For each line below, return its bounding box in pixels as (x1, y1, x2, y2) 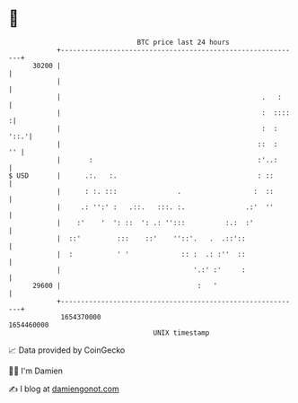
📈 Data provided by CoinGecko (8, 345, 126, 355)
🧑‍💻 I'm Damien (8, 365, 64, 376)
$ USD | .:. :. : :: (8, 171, 275, 180)
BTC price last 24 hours (136, 38, 230, 47)
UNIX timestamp (153, 328, 210, 337)
